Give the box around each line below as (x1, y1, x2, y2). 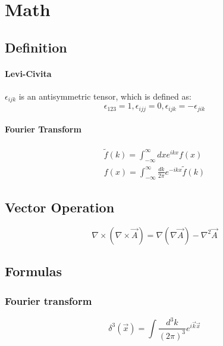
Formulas (5, 262, 62, 280)
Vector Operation (5, 198, 115, 217)
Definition (5, 38, 67, 56)
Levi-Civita (5, 67, 52, 79)
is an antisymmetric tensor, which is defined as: (18, 89, 191, 102)
